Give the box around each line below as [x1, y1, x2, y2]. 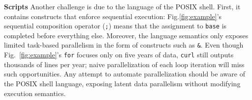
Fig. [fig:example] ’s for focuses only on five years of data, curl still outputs [4, 50, 234, 60]
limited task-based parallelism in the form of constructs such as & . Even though [4, 40, 244, 50]
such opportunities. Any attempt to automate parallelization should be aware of [4, 69, 245, 79]
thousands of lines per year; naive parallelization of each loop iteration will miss [4, 59, 245, 69]
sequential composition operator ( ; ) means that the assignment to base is [4, 21, 227, 31]
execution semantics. [4, 88, 66, 98]
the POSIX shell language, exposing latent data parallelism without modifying [4, 78, 241, 88]
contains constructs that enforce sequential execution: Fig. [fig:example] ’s [4, 11, 222, 21]
